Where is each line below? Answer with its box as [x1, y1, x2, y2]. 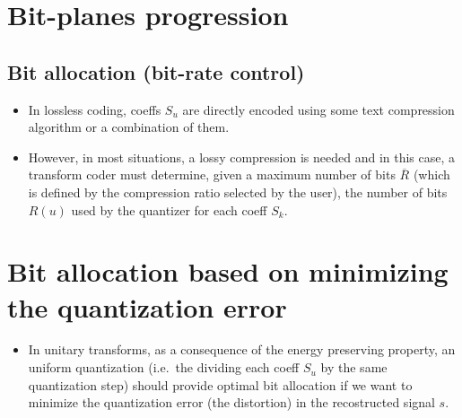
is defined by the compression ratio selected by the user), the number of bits [28, 182, 448, 201]
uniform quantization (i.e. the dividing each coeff [28, 358, 300, 377]
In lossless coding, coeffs [28, 100, 161, 118]
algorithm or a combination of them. [28, 118, 230, 136]
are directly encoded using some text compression [182, 100, 455, 118]
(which [413, 165, 450, 184]
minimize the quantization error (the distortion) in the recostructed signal [28, 393, 435, 412]
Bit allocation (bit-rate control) [7, 57, 305, 85]
